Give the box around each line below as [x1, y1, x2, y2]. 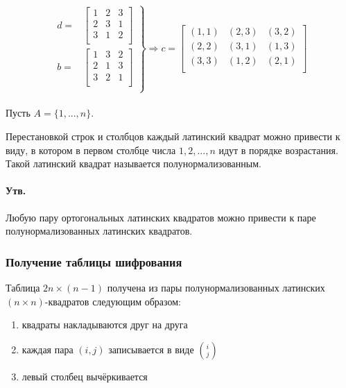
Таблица [6, 280, 40, 295]
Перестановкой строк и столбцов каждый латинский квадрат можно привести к [6, 129, 340, 144]
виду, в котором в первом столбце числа [6, 142, 176, 157]
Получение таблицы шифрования [6, 253, 182, 270]
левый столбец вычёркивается [21, 369, 148, 383]
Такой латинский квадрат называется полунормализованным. [6, 156, 261, 171]
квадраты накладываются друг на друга [21, 317, 188, 332]
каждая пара [21, 341, 73, 356]
